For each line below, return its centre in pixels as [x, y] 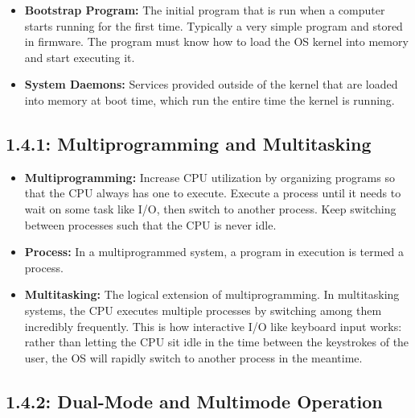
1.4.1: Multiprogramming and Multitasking [189, 143]
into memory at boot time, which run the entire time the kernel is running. [210, 99]
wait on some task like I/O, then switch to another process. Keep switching [210, 208]
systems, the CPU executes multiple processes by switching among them [203, 310]
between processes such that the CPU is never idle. [150, 224]
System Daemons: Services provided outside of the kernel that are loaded [211, 84]
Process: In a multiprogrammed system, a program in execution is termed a [214, 252]
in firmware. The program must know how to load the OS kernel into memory [216, 41]
